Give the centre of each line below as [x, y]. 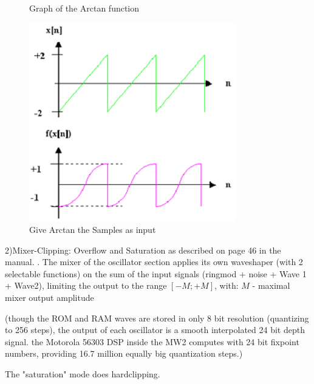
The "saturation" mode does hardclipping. [83, 374]
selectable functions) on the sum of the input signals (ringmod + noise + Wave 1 [156, 273]
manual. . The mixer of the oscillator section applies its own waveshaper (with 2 [154, 262]
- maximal [271, 285]
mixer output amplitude [49, 298]
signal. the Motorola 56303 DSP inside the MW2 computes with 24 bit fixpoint [152, 341]
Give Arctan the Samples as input [93, 230]
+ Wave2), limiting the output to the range [86, 285]
